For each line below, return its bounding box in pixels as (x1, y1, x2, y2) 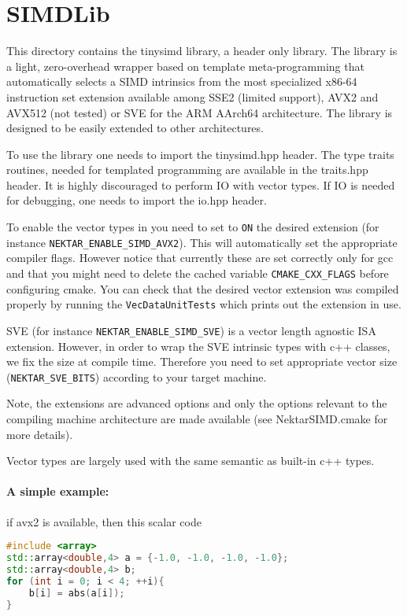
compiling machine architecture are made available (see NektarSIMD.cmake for (6, 410, 388, 426)
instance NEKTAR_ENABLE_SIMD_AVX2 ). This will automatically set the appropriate (6, 234, 398, 250)
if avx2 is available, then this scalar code (6, 513, 202, 529)
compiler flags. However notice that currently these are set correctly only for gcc (6, 249, 394, 266)
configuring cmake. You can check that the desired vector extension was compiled (6, 280, 399, 297)
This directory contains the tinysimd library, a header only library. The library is (6, 42, 398, 59)
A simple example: (6, 483, 109, 500)
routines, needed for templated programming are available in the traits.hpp (6, 161, 368, 178)
